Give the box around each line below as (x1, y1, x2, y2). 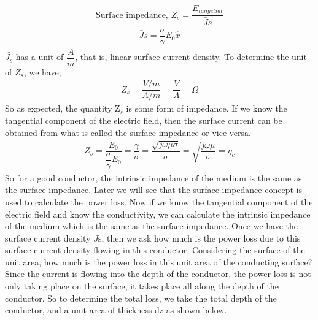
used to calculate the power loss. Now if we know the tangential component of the (5, 195, 313, 208)
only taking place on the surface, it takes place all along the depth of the (5, 280, 279, 292)
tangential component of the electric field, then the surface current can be (5, 114, 282, 127)
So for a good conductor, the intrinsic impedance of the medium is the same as (5, 171, 302, 184)
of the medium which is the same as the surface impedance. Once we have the (5, 219, 298, 232)
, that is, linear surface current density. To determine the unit (75, 50, 307, 63)
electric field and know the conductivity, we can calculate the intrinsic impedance (5, 207, 311, 220)
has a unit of (15, 50, 64, 63)
